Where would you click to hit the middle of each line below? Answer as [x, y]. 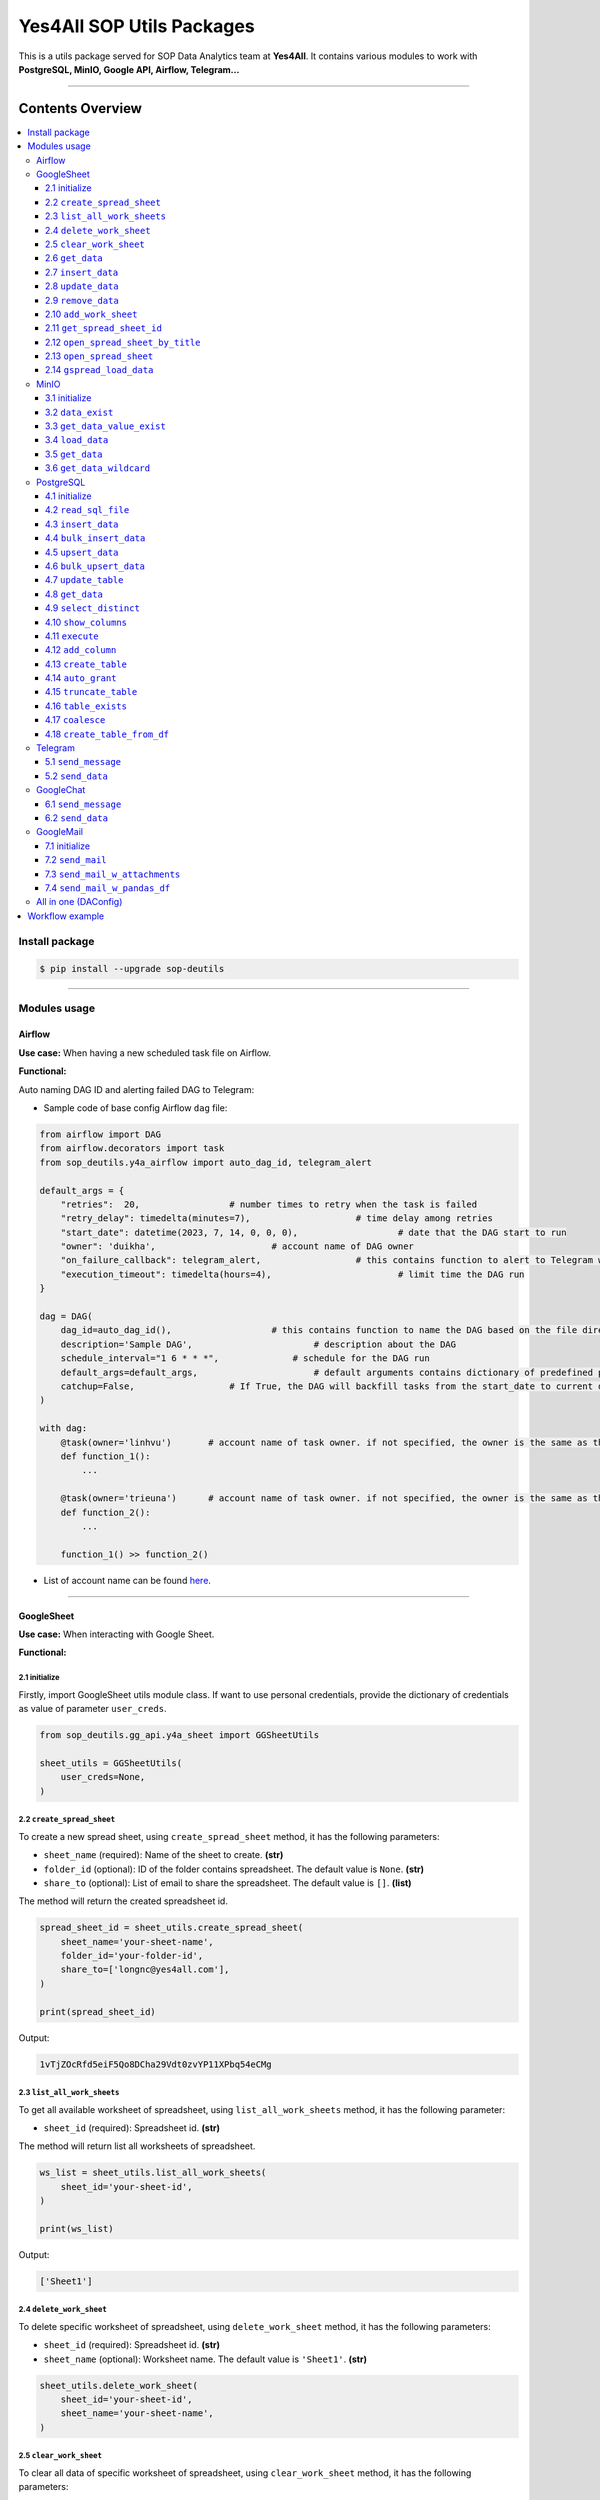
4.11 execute [72, 636]
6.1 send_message [83, 804]
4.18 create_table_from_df [107, 734]
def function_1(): [105, 1456]
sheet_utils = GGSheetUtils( [111, 1763]
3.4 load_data [77, 440]
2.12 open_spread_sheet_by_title [123, 342]
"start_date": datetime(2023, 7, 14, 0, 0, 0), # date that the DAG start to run [313, 1232]
